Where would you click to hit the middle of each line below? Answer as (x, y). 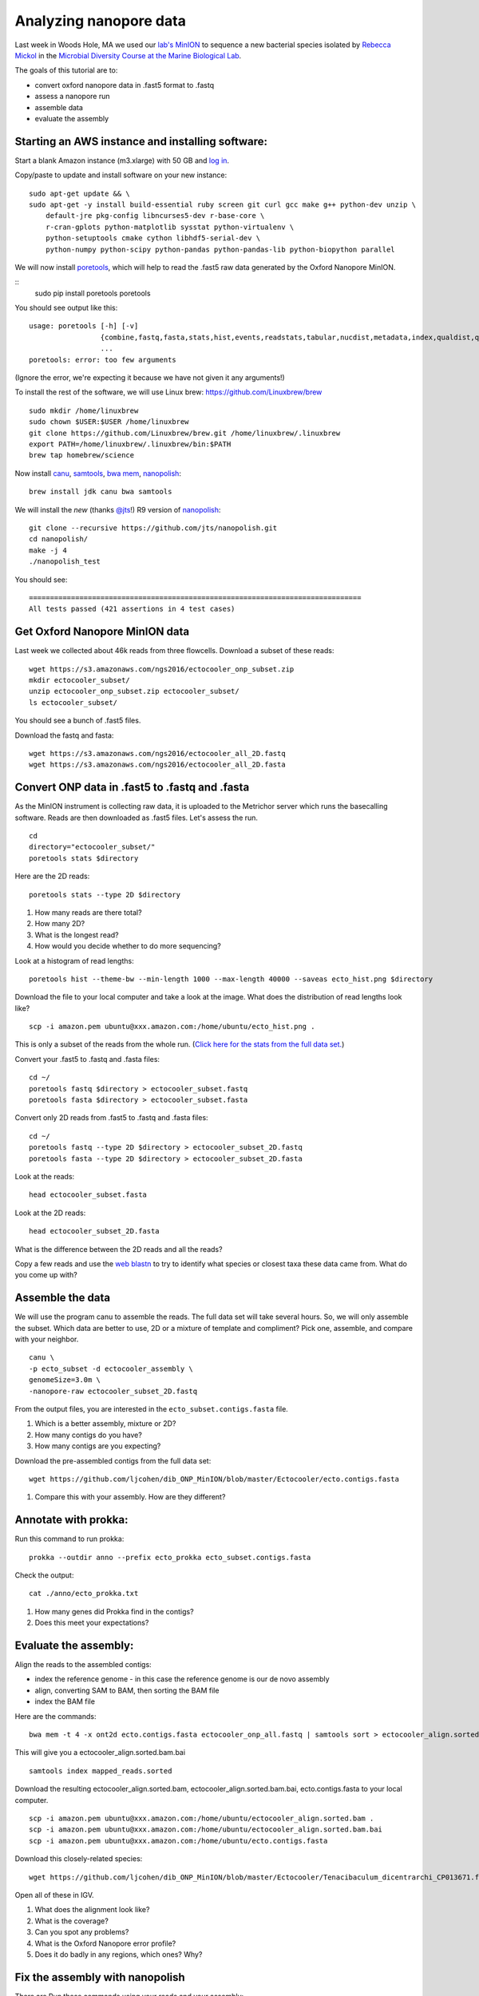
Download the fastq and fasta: (64, 735)
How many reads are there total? (89, 912)
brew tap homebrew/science (82, 455)
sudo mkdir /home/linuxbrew (84, 410)
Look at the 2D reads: (50, 1213)
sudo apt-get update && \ (80, 193)
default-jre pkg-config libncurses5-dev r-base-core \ (155, 216)
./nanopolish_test (65, 562)
